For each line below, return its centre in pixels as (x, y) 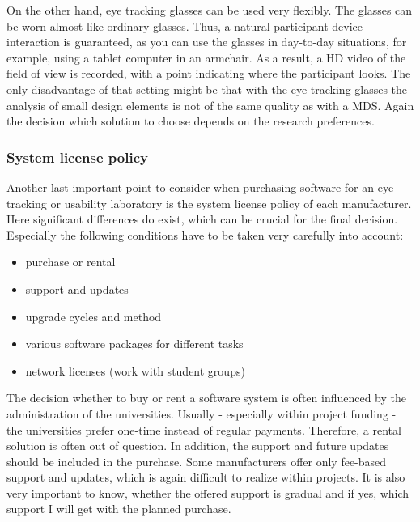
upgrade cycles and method (93, 316)
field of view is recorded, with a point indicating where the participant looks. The (209, 73)
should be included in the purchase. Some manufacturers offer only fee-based (197, 461)
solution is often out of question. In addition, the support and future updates (198, 446)
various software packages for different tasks (134, 344)
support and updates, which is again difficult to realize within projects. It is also (206, 477)
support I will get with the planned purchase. (119, 509)
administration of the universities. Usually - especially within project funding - (202, 413)
